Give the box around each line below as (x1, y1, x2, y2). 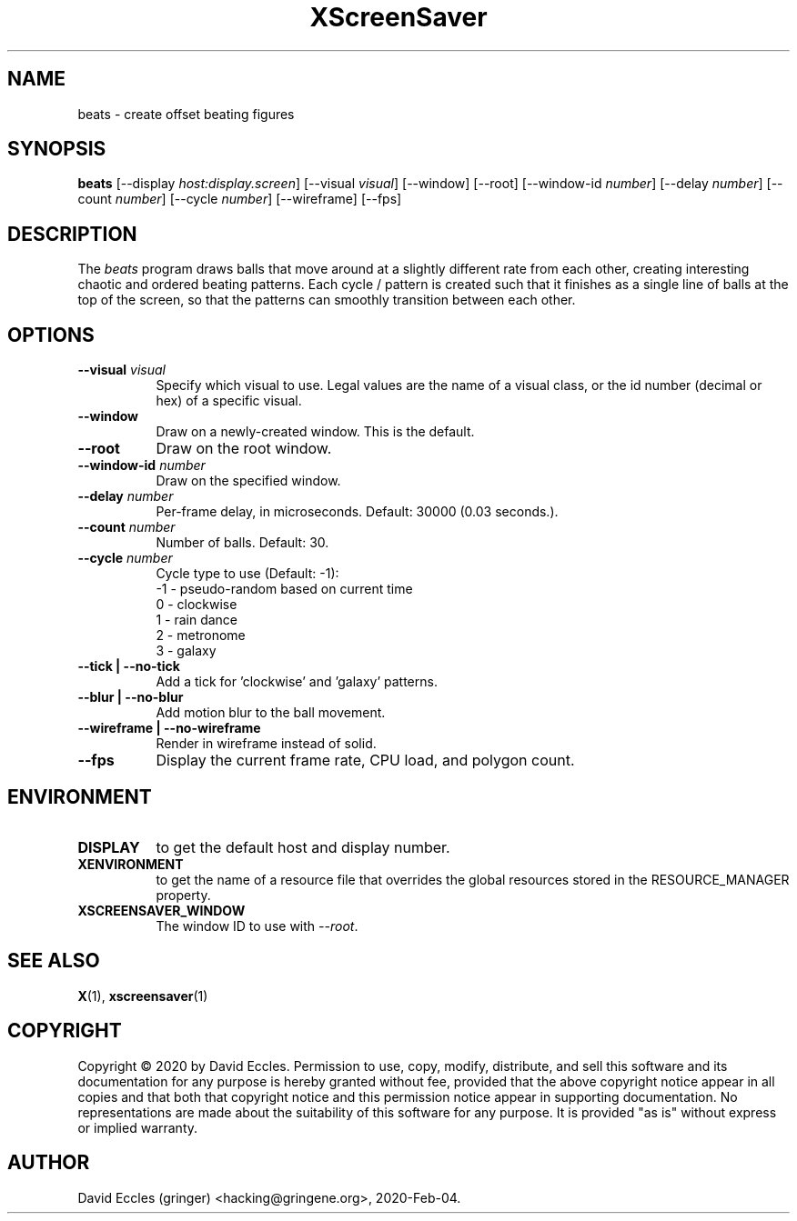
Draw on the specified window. (156, 473, 341, 489)
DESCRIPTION (7, 222, 137, 245)
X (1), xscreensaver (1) (77, 987, 208, 1004)
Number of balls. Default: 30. (156, 535, 329, 551)
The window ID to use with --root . (156, 917, 358, 934)
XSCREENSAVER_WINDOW (77, 902, 246, 918)
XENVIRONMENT (77, 856, 184, 872)
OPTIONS (7, 323, 95, 346)
